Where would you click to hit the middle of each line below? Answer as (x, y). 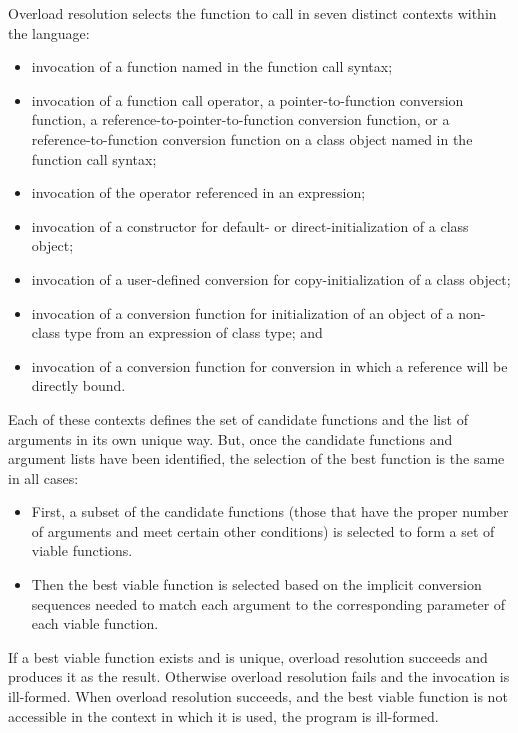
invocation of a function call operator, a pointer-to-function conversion (247, 99)
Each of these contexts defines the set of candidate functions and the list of (238, 418)
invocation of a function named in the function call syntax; (212, 66)
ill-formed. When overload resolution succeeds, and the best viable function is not (258, 696)
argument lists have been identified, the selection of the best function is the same (256, 458)
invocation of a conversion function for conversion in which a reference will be (269, 365)
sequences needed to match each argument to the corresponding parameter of (268, 603)
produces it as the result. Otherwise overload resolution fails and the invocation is (259, 676)
